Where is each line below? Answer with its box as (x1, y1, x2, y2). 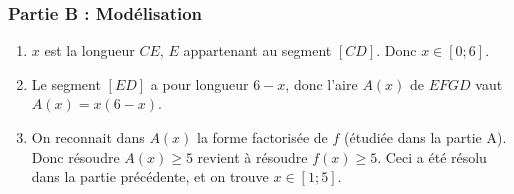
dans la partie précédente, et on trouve (31, 166, 269, 187)
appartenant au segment (183, 40, 332, 61)
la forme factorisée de (197, 127, 328, 147)
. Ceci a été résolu (377, 146, 487, 167)
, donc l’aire (285, 73, 358, 94)
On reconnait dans (31, 127, 145, 147)
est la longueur (44, 40, 135, 61)
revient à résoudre (197, 146, 308, 167)
